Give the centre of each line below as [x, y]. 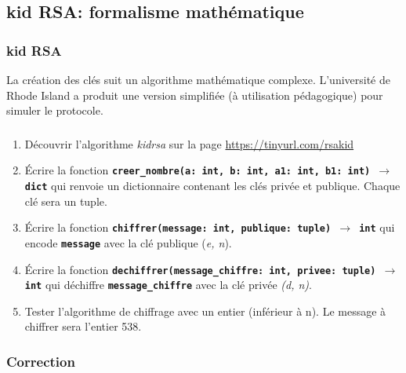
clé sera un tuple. [66, 201]
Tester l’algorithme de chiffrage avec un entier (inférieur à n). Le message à [205, 311]
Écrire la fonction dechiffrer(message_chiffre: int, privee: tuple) [200, 269]
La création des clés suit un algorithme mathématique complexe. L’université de [198, 79]
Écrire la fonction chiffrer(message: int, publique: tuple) [178, 227]
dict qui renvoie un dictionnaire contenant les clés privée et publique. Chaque [212, 185]
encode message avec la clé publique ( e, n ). [128, 242]
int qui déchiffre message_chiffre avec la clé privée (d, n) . [168, 285]
